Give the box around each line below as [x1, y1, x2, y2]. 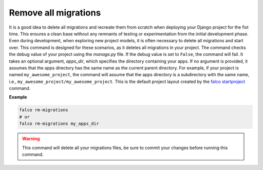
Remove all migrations [9, 7, 101, 18]
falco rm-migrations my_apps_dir [19, 121, 99, 126]
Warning [22, 136, 40, 142]
